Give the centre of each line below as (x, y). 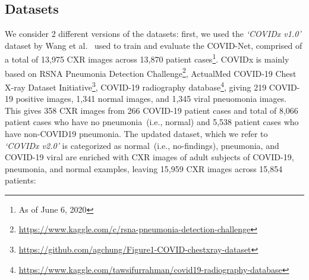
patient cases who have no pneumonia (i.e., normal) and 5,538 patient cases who (152, 122)
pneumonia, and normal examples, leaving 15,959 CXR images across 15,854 (144, 168)
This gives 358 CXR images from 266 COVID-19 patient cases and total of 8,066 (152, 110)
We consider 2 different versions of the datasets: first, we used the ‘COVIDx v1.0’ (153, 34)
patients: (21, 180)
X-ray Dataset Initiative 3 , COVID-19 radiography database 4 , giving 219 (136, 86)
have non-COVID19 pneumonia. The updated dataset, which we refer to (136, 133)
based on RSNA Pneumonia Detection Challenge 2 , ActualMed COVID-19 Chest (151, 72)
